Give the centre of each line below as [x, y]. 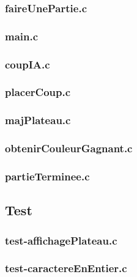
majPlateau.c [38, 120]
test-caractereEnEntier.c [66, 268]
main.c [22, 36]
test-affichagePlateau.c [61, 240]
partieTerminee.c [47, 176]
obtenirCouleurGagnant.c [69, 148]
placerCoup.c [38, 92]
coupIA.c [28, 64]
